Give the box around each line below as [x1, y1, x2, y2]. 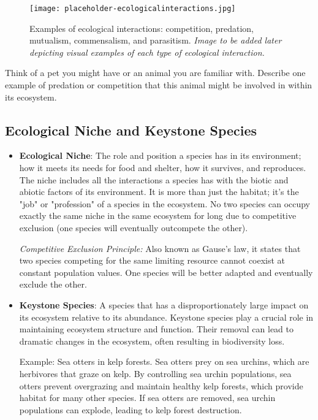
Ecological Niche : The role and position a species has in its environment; [19, 149, 301, 162]
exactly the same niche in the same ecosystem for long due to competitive [19, 209, 297, 222]
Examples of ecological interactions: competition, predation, [29, 21, 254, 34]
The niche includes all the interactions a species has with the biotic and [19, 173, 289, 186]
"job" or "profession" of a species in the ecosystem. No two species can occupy [19, 197, 311, 210]
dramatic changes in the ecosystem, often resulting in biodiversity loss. [19, 334, 285, 347]
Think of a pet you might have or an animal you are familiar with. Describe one [5, 66, 306, 79]
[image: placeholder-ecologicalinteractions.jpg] [29, 4, 236, 13]
